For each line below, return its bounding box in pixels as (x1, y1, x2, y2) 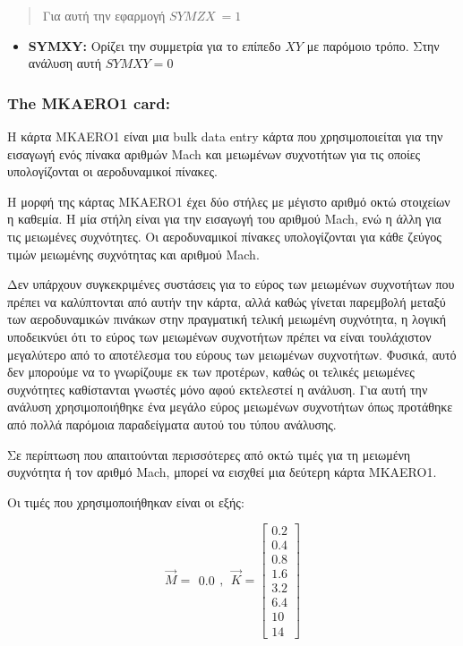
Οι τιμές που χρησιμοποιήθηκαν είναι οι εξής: (7, 492, 244, 511)
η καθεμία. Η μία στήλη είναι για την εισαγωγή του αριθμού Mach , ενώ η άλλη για (7, 209, 442, 228)
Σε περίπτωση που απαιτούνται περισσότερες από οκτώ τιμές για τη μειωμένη (7, 445, 411, 463)
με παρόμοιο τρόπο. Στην (306, 36, 440, 55)
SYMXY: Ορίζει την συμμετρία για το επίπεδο (28, 36, 281, 55)
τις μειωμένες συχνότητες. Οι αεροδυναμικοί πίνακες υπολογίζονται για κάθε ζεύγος (7, 226, 442, 245)
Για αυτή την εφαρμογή (42, 6, 166, 24)
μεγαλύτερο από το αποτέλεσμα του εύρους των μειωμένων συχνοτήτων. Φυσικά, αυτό (7, 344, 457, 363)
